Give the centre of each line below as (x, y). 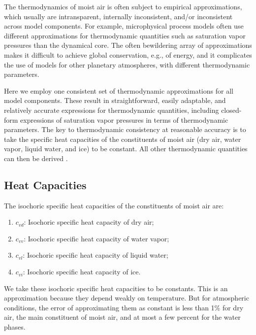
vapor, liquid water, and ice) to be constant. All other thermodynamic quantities (126, 149)
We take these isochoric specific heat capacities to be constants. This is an (116, 288)
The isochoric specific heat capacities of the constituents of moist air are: (114, 205)
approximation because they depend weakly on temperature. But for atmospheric (127, 298)
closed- (231, 110)
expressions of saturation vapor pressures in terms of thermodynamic (124, 119)
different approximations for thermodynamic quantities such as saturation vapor (125, 35)
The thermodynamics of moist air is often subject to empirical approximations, (123, 6)
